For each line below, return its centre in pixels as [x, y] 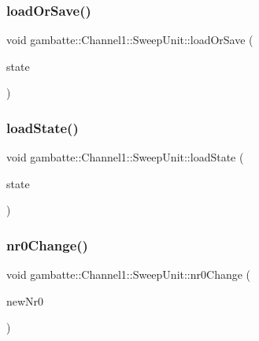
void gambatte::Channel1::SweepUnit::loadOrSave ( [130, 40]
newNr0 [25, 300]
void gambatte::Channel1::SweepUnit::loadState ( [125, 157]
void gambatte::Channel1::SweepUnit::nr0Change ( [129, 274]
